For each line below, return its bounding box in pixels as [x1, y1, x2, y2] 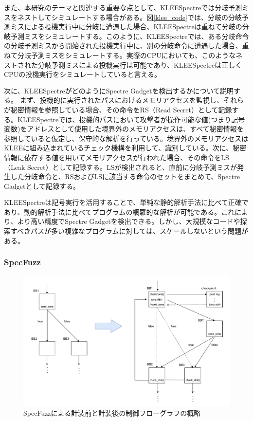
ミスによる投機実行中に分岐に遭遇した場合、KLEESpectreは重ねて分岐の [10, 21, 242, 32]
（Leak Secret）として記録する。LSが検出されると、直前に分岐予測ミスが [4, 162, 237, 172]
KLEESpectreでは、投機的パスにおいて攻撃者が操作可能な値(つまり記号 [17, 114, 245, 124]
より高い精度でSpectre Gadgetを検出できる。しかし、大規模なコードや [17, 216, 240, 226]
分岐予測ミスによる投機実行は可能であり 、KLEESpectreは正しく [37, 59, 242, 70]
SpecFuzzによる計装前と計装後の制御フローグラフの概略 [23, 407, 201, 418]
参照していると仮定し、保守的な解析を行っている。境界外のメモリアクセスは [4, 133, 249, 143]
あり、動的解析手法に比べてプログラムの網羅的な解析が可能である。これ [4, 206, 235, 217]
